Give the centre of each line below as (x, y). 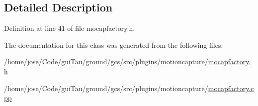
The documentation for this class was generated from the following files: (114, 45)
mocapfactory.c (231, 88)
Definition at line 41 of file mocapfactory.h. (70, 28)
